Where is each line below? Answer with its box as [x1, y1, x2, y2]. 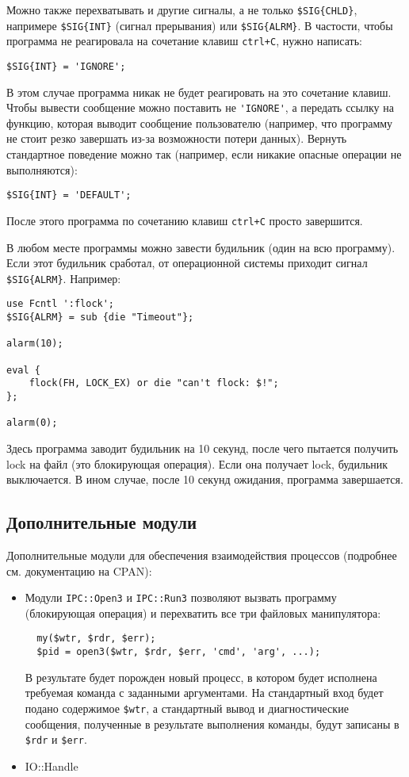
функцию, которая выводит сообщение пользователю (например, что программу [6, 114, 393, 131]
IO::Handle [25, 757, 78, 774]
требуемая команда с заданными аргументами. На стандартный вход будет [25, 684, 384, 701]
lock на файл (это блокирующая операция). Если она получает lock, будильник [6, 455, 388, 472]
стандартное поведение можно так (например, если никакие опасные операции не [6, 146, 402, 163]
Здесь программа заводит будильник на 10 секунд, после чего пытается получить [6, 439, 399, 456]
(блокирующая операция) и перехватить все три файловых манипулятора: [25, 604, 381, 621]
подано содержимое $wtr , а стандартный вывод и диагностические [25, 699, 349, 716]
